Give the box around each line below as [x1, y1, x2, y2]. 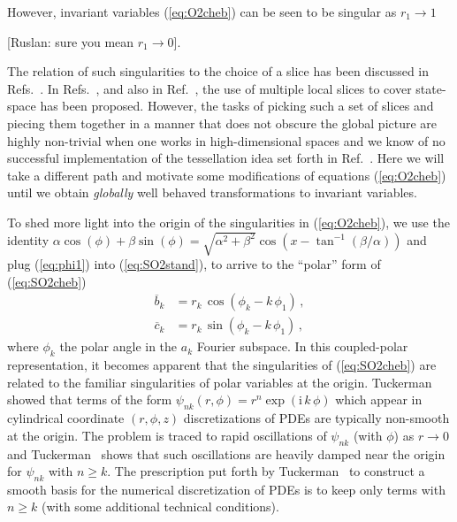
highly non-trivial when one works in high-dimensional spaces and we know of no [7, 131, 446, 150]
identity [7, 230, 50, 249]
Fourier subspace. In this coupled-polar [196, 337, 408, 356]
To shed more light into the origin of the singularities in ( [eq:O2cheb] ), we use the [7, 212, 450, 231]
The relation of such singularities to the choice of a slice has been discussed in [7, 62, 430, 81]
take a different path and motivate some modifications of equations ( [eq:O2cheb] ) [7, 165, 446, 184]
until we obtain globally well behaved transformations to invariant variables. [7, 183, 417, 202]
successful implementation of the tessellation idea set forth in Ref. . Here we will [7, 149, 445, 167]
